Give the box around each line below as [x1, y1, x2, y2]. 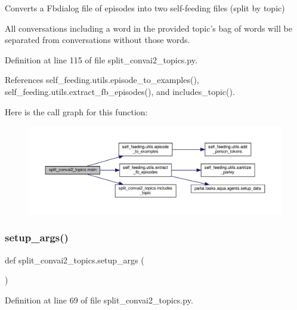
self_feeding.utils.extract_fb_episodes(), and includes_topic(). [5, 85, 235, 97]
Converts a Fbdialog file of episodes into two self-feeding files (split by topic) [5, 2, 285, 14]
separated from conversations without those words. [5, 33, 190, 46]
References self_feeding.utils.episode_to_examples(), [5, 73, 199, 86]
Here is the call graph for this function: [5, 105, 148, 118]
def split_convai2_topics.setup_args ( [5, 253, 144, 266]
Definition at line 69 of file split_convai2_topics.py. [5, 293, 193, 306]
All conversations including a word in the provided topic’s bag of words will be [5, 22, 292, 34]
